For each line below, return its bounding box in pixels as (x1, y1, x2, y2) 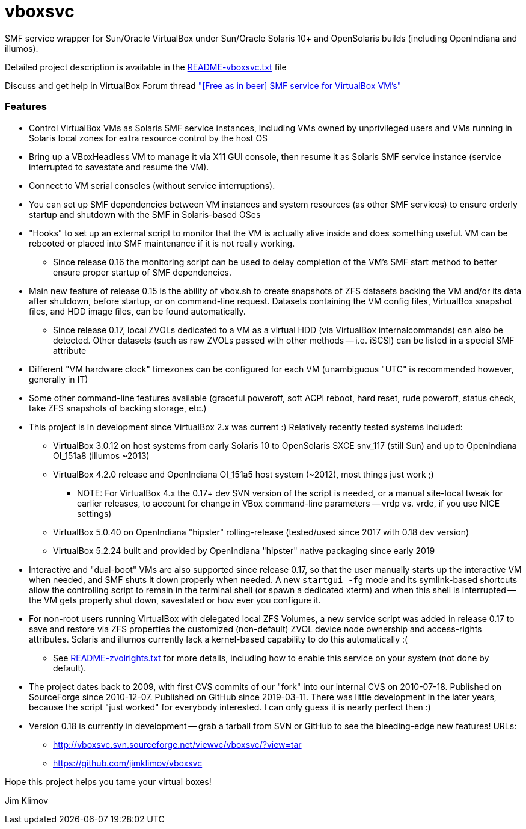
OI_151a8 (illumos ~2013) (53, 450, 150, 461)
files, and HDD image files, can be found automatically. (29, 306, 246, 316)
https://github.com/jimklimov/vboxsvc (53, 757, 203, 768)
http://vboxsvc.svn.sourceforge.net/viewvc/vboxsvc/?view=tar (53, 739, 302, 750)
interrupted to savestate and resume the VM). (29, 161, 209, 172)
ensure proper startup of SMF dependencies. (53, 267, 232, 277)
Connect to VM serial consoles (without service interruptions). (29, 180, 275, 191)
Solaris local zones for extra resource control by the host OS (29, 132, 268, 143)
